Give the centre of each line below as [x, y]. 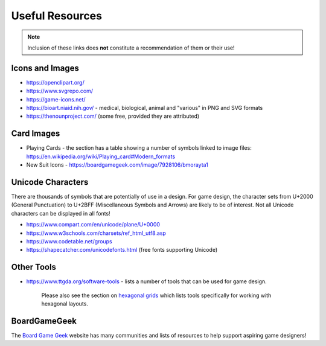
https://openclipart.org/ [55, 82]
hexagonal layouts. [65, 304]
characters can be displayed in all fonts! [61, 213]
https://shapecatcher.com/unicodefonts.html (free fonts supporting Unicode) [122, 250]
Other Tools [34, 267]
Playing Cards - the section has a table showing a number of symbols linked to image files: [139, 148]
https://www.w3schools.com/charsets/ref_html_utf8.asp [96, 233]
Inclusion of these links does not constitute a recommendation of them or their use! [131, 48]
